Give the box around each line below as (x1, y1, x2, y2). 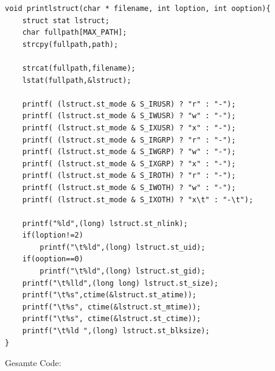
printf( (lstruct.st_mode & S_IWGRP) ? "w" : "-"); (22, 147, 236, 157)
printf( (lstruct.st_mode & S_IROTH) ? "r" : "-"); (22, 171, 236, 180)
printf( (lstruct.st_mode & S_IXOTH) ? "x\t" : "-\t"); (22, 195, 254, 204)
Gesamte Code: (5, 356, 61, 369)
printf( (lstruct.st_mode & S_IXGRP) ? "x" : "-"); (22, 159, 236, 168)
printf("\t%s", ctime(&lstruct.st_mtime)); (22, 302, 201, 311)
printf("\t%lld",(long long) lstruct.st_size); (22, 278, 218, 288)
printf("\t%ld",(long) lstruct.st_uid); (40, 242, 206, 252)
